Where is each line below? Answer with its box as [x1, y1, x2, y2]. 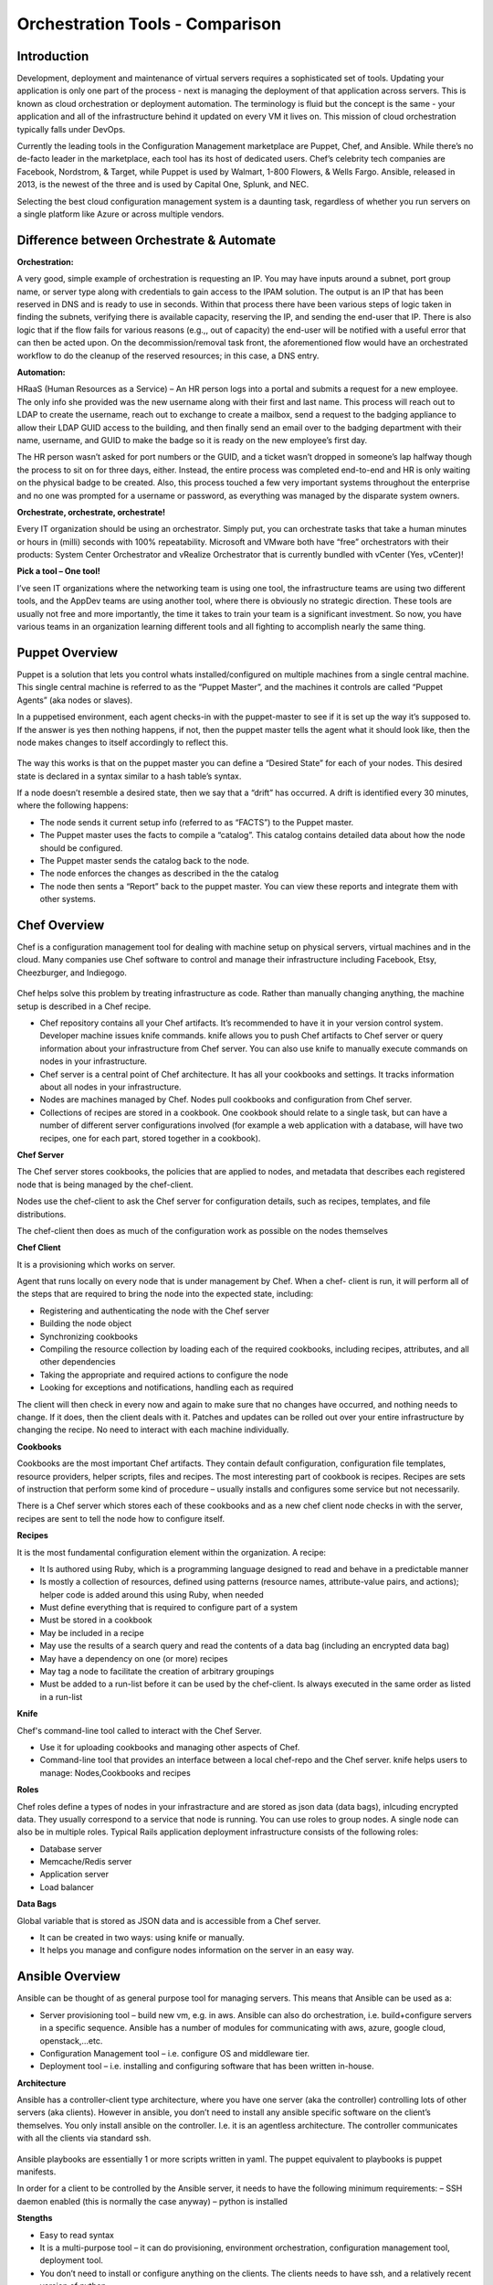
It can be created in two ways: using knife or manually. [39, 1932, 246, 1943]
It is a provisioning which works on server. [16, 1259, 175, 1270]
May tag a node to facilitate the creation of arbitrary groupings [39, 1666, 275, 1677]
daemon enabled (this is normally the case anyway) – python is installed [16, 2195, 288, 2206]
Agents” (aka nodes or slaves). [16, 695, 133, 706]
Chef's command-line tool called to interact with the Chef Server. [16, 1725, 262, 1736]
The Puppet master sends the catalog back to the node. [39, 856, 250, 866]
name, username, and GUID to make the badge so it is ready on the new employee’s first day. [16, 434, 368, 445]
